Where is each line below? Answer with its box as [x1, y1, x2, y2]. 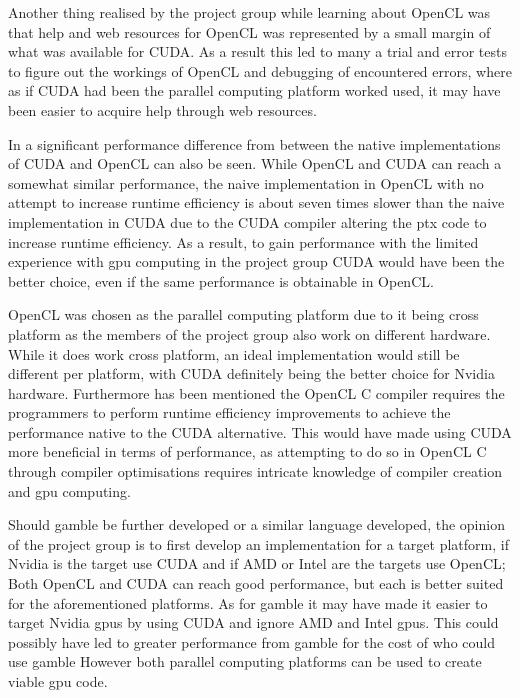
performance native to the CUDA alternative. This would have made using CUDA [8, 421, 512, 442]
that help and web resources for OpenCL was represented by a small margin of [8, 21, 491, 42]
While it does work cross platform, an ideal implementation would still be [8, 343, 460, 364]
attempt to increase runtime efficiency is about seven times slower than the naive [8, 192, 505, 213]
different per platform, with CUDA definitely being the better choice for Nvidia [8, 363, 495, 384]
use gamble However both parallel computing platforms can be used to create [8, 651, 482, 672]
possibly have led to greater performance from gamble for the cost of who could [8, 631, 495, 652]
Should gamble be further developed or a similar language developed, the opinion [8, 514, 505, 535]
